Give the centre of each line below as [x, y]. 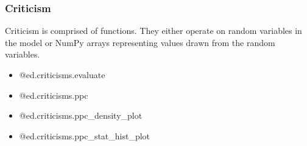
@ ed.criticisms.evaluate [62, 75]
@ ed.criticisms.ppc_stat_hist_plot [85, 135]
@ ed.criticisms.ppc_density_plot [81, 115]
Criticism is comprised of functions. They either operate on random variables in [153, 31]
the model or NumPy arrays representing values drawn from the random [140, 42]
